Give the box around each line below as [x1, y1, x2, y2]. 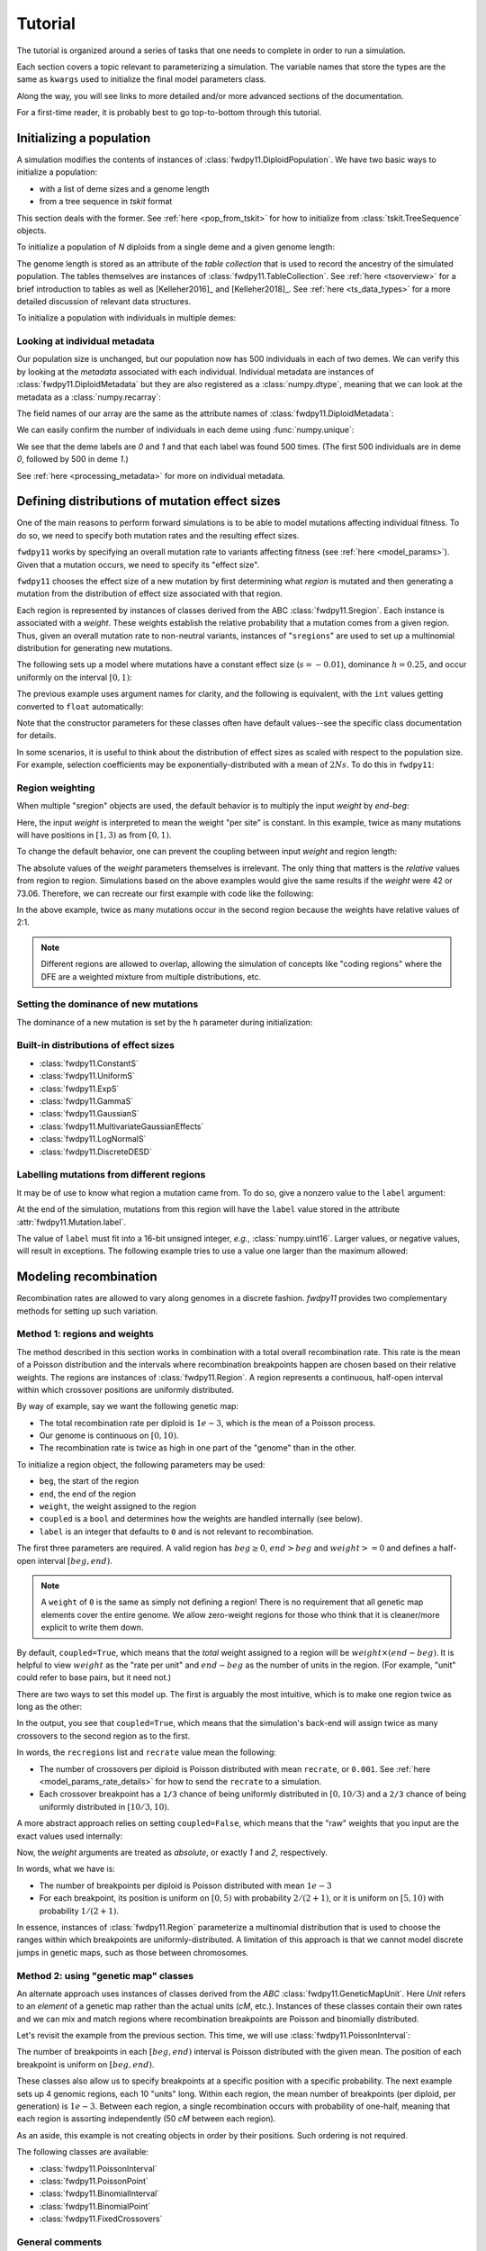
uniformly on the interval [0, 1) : [16, 672, 132, 683]
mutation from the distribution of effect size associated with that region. [16, 588, 283, 599]
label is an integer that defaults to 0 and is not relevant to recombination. [39, 1526, 314, 1537]
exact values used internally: [16, 1831, 123, 1841]
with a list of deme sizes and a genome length [39, 183, 211, 194]
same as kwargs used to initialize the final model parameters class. [16, 74, 266, 85]
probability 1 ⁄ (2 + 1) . [39, 1905, 119, 1916]
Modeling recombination [16, 1270, 157, 1285]
